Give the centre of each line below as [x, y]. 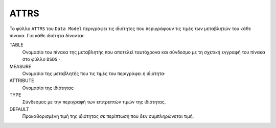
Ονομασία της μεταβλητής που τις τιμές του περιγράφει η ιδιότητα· [94, 73]
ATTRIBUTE [22, 81]
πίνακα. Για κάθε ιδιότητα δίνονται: [47, 35]
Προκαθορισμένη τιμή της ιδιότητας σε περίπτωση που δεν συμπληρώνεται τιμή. [108, 116]
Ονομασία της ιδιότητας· [49, 88]
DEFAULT [19, 109]
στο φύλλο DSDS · [41, 59]
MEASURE [20, 66]
